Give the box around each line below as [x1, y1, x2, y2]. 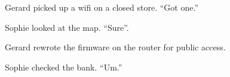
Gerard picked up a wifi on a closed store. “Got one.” [5, 1, 199, 13]
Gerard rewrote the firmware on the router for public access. [5, 41, 226, 53]
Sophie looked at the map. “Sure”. [5, 21, 129, 33]
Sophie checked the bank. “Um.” [5, 60, 122, 73]
